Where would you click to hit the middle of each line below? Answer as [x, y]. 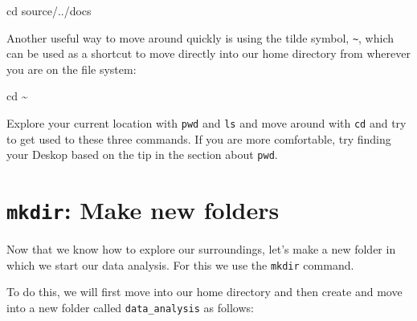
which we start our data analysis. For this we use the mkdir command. [180, 264]
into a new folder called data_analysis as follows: [130, 308]
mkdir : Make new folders [143, 210]
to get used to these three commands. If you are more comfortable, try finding [199, 138]
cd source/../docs [49, 10]
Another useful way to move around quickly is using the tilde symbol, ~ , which [200, 37]
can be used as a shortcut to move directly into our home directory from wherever [208, 53]
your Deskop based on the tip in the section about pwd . [142, 154]
